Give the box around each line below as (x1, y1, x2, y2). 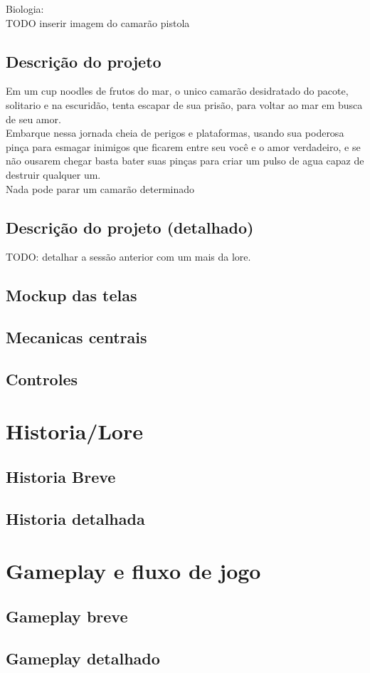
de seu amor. (6, 111, 61, 126)
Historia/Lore (6, 417, 143, 446)
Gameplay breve (6, 605, 128, 627)
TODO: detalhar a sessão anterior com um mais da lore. (6, 249, 251, 264)
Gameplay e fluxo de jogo (6, 556, 261, 585)
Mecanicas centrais (6, 326, 147, 348)
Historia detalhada (6, 507, 145, 529)
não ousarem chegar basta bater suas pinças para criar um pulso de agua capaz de (6, 153, 364, 168)
